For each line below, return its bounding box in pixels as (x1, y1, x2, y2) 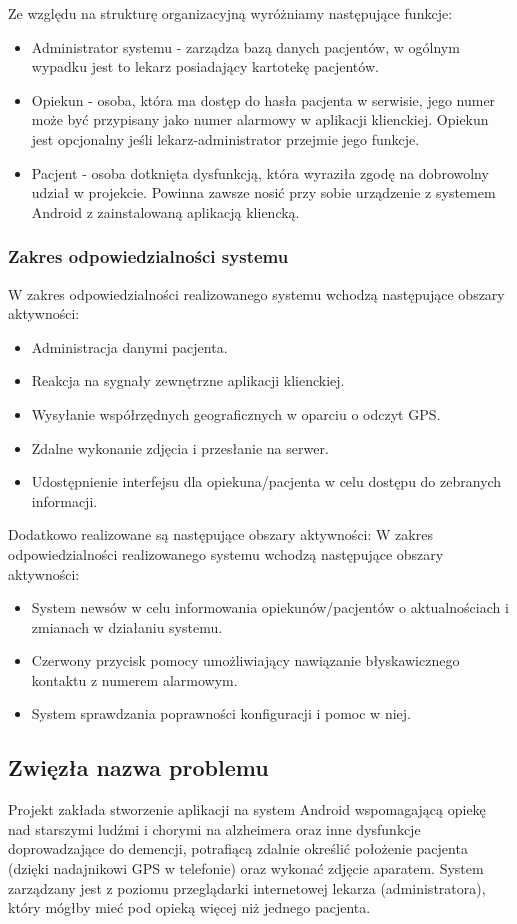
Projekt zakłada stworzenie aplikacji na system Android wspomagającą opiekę (8, 799, 486, 820)
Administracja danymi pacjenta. (31, 336, 228, 357)
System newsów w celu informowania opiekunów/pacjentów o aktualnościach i (31, 597, 509, 618)
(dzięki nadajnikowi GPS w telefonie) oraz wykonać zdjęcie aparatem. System (8, 858, 484, 879)
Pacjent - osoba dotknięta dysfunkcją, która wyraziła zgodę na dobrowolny (31, 162, 489, 183)
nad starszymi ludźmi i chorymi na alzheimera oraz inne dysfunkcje (8, 818, 421, 839)
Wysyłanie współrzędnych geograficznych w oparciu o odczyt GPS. (31, 403, 441, 424)
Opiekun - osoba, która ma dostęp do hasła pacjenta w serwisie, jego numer (31, 89, 496, 110)
